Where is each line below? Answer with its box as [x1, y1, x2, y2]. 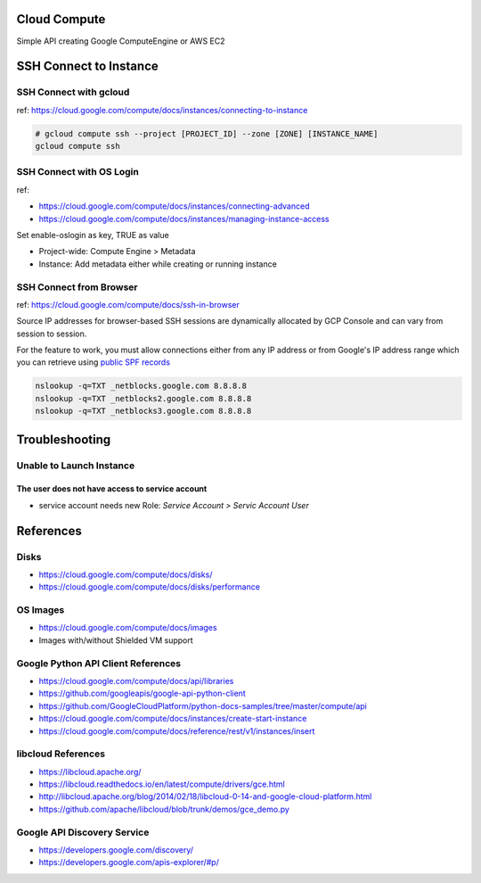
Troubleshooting [16, 432, 111, 447]
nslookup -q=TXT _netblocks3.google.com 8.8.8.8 [35, 406, 252, 417]
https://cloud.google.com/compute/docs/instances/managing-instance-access [38, 213, 330, 224]
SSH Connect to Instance [16, 59, 159, 74]
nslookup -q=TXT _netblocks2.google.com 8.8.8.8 [35, 393, 252, 403]
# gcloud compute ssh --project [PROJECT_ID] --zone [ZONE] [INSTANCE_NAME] [35, 128, 379, 138]
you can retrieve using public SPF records [16, 357, 171, 367]
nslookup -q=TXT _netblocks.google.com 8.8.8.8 [35, 381, 247, 392]
